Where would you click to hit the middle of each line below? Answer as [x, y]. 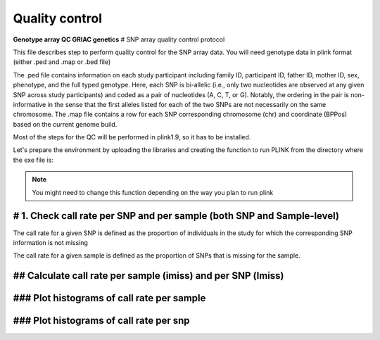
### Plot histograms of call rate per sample [109, 298]
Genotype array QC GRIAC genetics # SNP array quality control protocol [119, 39]
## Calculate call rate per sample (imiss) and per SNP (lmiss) [148, 276]
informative [30, 104]
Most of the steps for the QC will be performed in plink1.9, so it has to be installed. [132, 137]
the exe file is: [33, 160]
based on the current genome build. [65, 124]
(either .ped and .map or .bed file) [62, 62]
